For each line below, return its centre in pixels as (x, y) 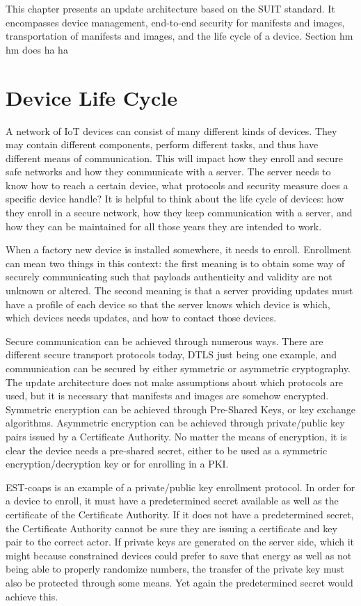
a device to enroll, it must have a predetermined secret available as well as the (172, 501)
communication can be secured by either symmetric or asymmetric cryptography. (178, 368)
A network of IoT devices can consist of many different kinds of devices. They (171, 130)
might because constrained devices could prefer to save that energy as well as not (179, 555)
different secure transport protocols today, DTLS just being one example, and (171, 354)
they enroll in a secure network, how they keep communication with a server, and (179, 213)
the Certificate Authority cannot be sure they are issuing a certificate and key (171, 528)
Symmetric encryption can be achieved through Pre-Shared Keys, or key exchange (180, 409)
